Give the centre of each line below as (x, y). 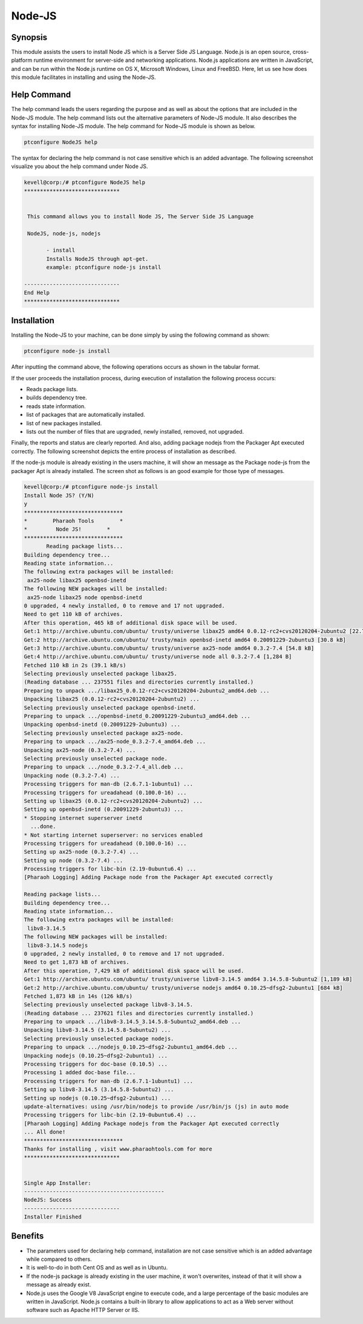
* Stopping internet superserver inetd (83, 818)
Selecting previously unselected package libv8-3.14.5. (109, 1005)
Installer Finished (53, 1217)
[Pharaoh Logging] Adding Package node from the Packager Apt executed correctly (149, 877)
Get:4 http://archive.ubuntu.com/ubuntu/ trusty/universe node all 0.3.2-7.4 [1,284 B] (158, 657)
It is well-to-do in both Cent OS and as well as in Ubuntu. (97, 1268)
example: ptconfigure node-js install (104, 267)
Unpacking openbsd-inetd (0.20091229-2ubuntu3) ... (102, 724)
